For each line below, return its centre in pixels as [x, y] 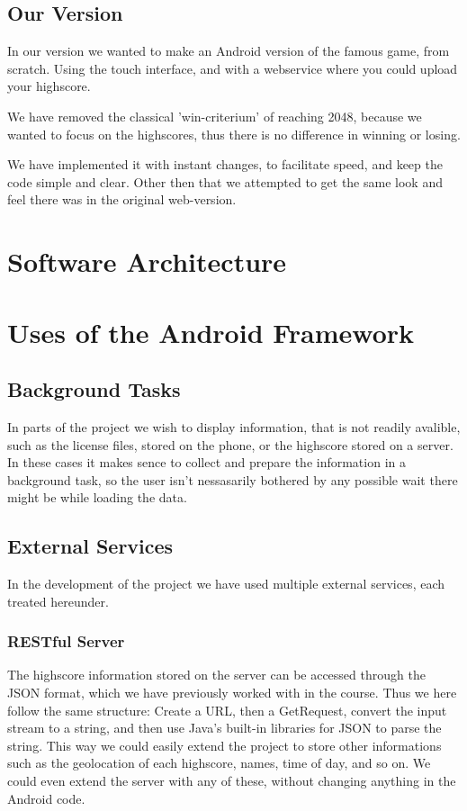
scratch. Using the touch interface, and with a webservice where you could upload [233, 68]
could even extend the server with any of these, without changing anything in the [232, 781]
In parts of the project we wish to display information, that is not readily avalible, [234, 426]
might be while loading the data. [97, 497]
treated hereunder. [58, 601]
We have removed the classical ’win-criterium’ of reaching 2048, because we [215, 116]
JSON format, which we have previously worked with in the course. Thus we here [232, 693]
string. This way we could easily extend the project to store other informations [225, 745]
